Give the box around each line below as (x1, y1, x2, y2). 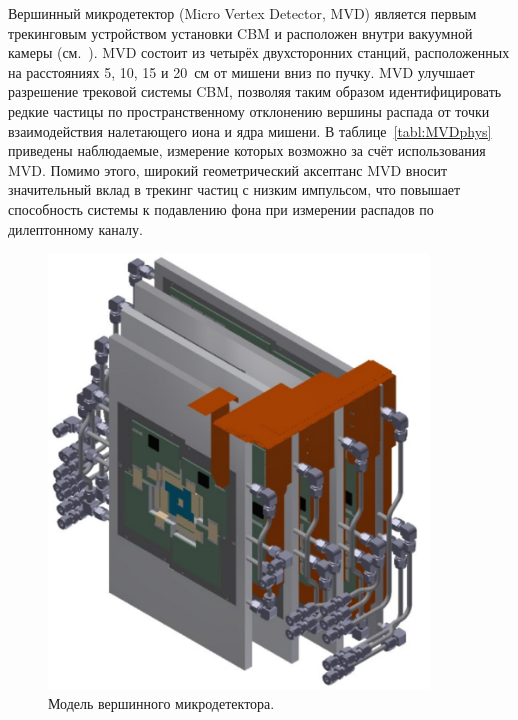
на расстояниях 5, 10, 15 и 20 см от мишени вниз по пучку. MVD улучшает (8, 61, 475, 82)
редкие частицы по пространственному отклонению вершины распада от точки (8, 100, 490, 121)
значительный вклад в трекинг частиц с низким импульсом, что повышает (8, 179, 461, 200)
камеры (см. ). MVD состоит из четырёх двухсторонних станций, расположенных (8, 42, 510, 63)
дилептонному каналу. (8, 218, 143, 239)
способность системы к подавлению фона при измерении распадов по (8, 198, 434, 219)
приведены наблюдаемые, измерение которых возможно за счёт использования (8, 140, 486, 161)
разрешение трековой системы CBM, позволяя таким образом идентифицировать (8, 81, 502, 102)
